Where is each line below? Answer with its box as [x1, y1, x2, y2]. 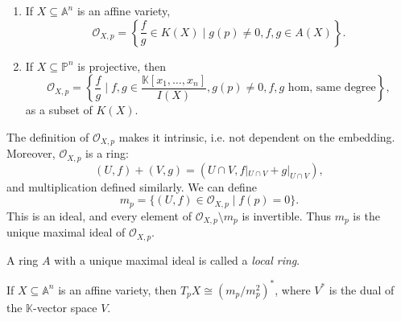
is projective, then [77, 57, 167, 74]
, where [275, 281, 311, 298]
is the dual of [329, 281, 395, 298]
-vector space [33, 298, 97, 315]
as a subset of [25, 101, 93, 118]
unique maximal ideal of [6, 224, 126, 241]
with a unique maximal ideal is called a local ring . [54, 251, 300, 268]
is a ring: [85, 145, 129, 162]
